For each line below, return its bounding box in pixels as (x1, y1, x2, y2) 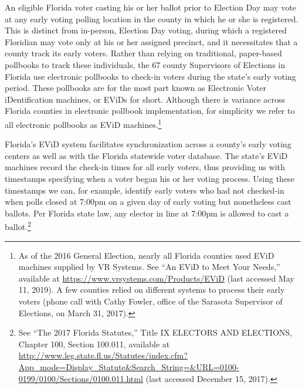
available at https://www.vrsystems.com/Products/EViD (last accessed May (18, 272, 294, 284)
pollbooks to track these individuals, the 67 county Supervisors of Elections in (5, 58, 285, 70)
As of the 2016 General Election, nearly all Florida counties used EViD (18, 249, 274, 261)
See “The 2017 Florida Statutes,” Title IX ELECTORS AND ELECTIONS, (18, 326, 292, 339)
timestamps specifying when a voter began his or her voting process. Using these (5, 172, 294, 184)
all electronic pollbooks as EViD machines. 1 (5, 116, 162, 130)
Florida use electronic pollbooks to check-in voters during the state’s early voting (5, 70, 296, 82)
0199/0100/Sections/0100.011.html (18, 372, 143, 384)
